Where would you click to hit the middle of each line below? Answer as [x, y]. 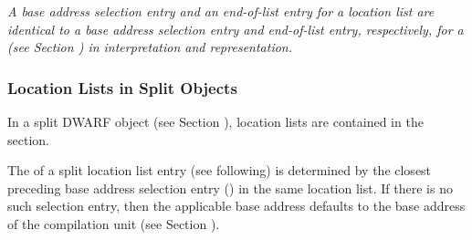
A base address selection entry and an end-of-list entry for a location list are [221, 11]
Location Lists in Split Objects [122, 87]
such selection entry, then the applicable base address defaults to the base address [236, 206]
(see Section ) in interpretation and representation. [150, 47]
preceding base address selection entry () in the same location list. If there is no [230, 188]
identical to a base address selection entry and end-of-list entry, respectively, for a [236, 29]
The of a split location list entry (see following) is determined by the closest [220, 170]
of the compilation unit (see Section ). [114, 223]
